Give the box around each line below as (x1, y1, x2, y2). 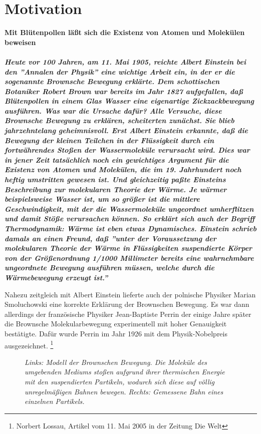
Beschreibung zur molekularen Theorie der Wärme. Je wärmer (5, 184, 227, 194)
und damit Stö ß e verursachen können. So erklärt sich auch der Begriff (5, 213, 255, 224)
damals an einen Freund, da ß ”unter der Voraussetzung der (5, 233, 216, 243)
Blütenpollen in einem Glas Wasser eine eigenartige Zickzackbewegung (5, 96, 254, 106)
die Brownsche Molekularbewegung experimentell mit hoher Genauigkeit (5, 318, 227, 329)
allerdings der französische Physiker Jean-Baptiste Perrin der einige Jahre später (5, 308, 251, 319)
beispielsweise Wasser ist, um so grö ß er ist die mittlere (5, 194, 200, 204)
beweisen (5, 37, 36, 47)
